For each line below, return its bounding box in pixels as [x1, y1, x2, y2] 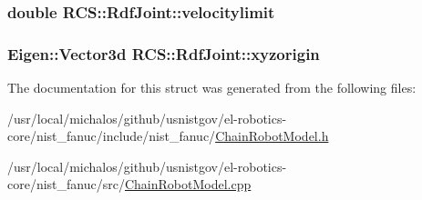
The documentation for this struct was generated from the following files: [7, 78, 417, 97]
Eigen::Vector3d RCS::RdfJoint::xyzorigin [7, 42, 320, 65]
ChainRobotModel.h [215, 126, 329, 145]
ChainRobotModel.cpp [124, 175, 252, 194]
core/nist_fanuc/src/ [7, 175, 125, 194]
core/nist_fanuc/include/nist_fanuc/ [7, 126, 216, 145]
